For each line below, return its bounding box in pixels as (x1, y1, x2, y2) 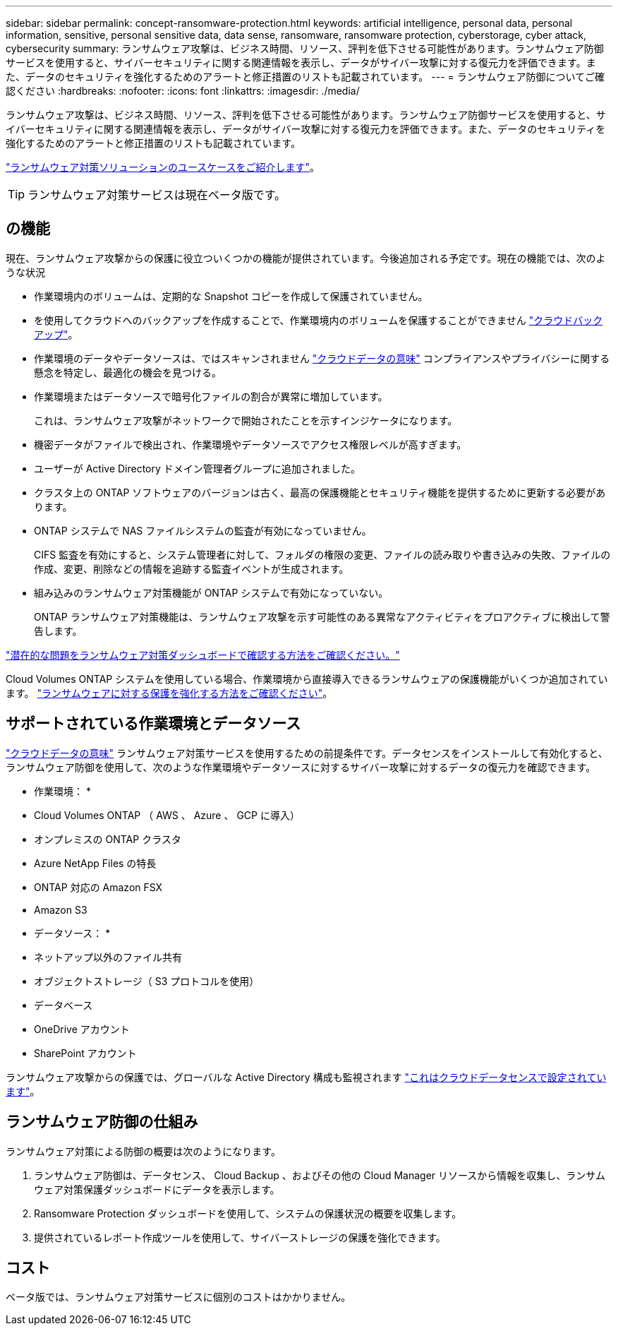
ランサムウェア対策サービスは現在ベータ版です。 (28, 188, 286, 202)
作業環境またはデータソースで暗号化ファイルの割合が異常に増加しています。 (34, 390, 388, 402)
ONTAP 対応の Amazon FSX (34, 881, 163, 893)
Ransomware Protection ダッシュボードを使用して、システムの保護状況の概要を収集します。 (34, 1207, 462, 1219)
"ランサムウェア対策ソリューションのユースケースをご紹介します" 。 (6, 161, 320, 173)
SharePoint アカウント (34, 1046, 137, 1059)
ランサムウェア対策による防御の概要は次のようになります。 (6, 1145, 281, 1157)
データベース (34, 998, 93, 1011)
